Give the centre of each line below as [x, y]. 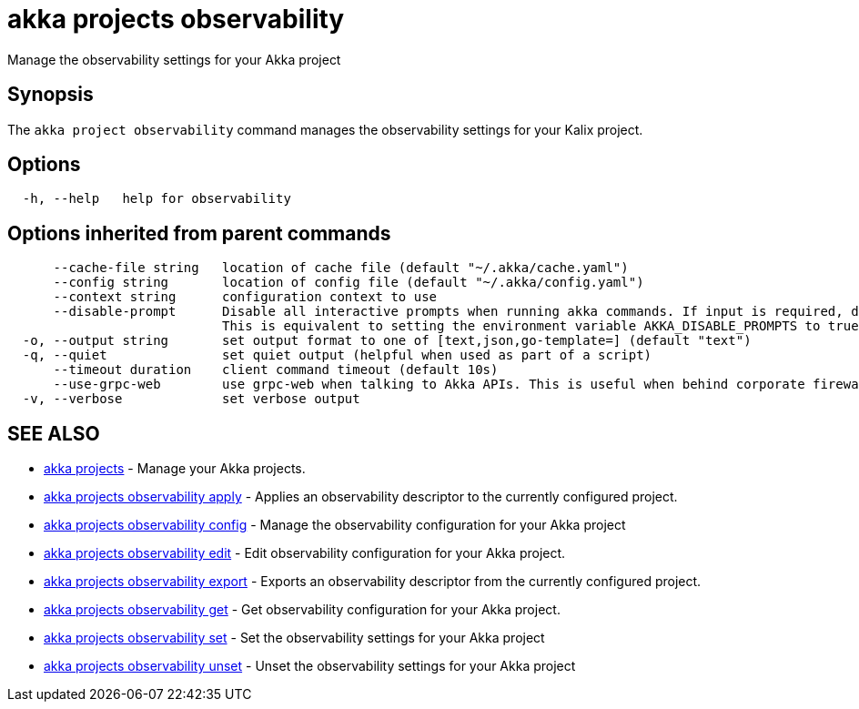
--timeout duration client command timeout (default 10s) [276, 370]
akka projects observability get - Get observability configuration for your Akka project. [302, 610]
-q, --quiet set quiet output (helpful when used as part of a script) [337, 355]
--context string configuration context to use [245, 297]
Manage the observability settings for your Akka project [174, 59]
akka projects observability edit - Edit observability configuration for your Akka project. [305, 553]
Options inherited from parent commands [199, 233]
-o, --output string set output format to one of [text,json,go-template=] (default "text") [387, 341]
